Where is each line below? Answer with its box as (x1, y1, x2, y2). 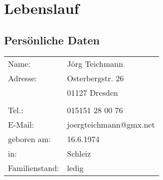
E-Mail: (8, 118, 34, 130)
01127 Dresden (67, 86, 118, 98)
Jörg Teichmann (67, 57, 123, 69)
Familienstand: (8, 162, 59, 174)
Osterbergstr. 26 (67, 72, 124, 84)
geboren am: (8, 133, 51, 145)
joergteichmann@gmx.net (67, 118, 155, 130)
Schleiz (67, 147, 91, 159)
